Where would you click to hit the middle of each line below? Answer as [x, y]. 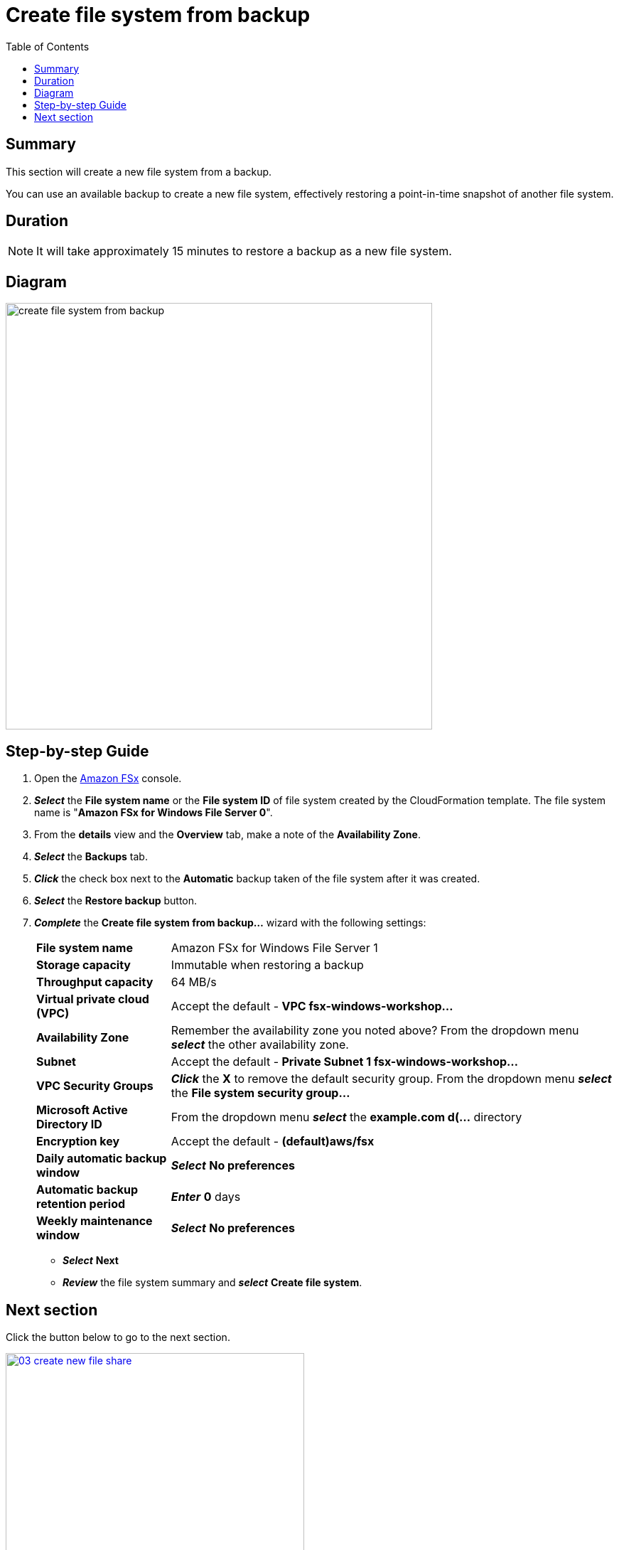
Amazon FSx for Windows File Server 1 [274, 948]
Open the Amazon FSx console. [108, 779]
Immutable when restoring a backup [267, 965]
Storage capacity [84, 965]
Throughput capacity [95, 982]
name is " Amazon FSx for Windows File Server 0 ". [154, 813]
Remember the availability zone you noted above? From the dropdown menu [375, 1031]
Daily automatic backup [102, 1159]
